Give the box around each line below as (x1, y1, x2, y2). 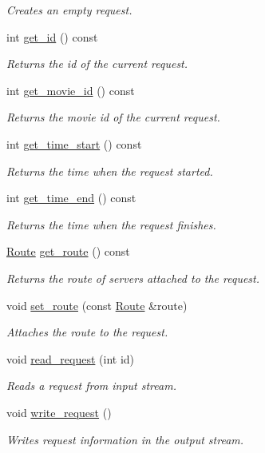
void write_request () (6, 403, 112, 420)
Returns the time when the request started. (6, 162, 213, 179)
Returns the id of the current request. (6, 55, 188, 72)
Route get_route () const (6, 243, 130, 260)
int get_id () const (6, 28, 98, 45)
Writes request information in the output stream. (6, 431, 244, 447)
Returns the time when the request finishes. (6, 216, 216, 232)
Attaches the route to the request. (6, 324, 168, 340)
